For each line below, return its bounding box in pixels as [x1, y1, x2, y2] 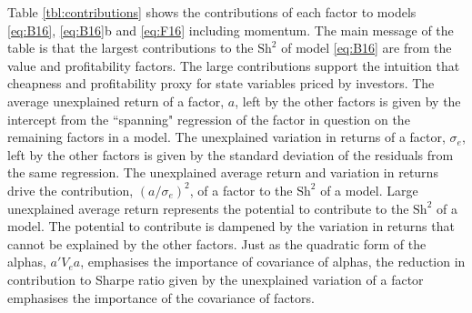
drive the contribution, [7, 180, 134, 199]
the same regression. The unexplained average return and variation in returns [7, 163, 438, 182]
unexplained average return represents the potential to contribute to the [7, 198, 409, 217]
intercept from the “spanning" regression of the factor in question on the [7, 109, 410, 128]
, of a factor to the [189, 180, 293, 199]
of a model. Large [320, 180, 418, 199]
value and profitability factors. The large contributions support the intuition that [7, 56, 460, 75]
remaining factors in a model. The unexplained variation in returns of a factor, [7, 127, 446, 146]
